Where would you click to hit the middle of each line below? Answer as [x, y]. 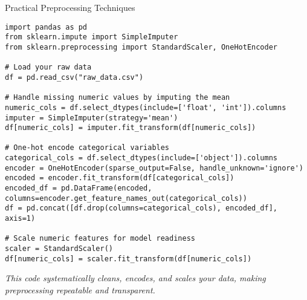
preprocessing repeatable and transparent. [80, 289]
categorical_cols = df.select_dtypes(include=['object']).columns [141, 158]
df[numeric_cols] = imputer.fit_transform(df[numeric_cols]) [131, 128]
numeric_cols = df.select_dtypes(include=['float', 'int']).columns [146, 107]
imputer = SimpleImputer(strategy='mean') [92, 118]
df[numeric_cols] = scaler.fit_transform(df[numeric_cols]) [128, 259]
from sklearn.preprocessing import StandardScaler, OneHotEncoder [141, 47]
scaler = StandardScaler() [59, 249]
